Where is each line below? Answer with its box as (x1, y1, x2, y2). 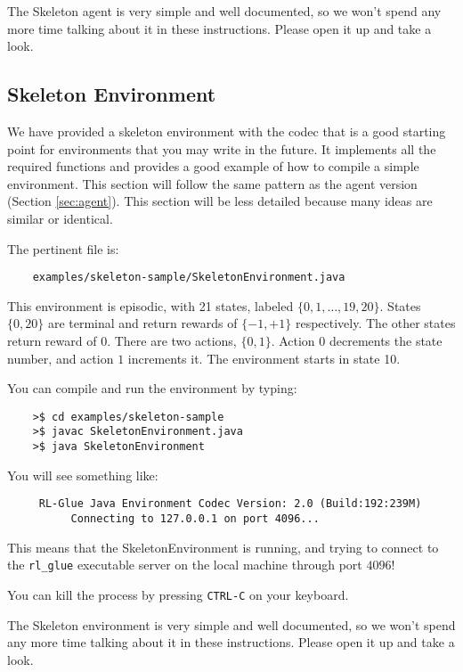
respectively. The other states (295, 314, 456, 332)
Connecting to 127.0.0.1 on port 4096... (70, 512, 320, 525)
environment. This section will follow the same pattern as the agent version (7, 174, 418, 193)
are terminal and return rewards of (47, 314, 238, 332)
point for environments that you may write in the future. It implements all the (7, 139, 436, 158)
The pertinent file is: (7, 239, 119, 258)
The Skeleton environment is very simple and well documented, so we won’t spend (7, 615, 456, 634)
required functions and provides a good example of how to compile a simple (7, 157, 419, 176)
